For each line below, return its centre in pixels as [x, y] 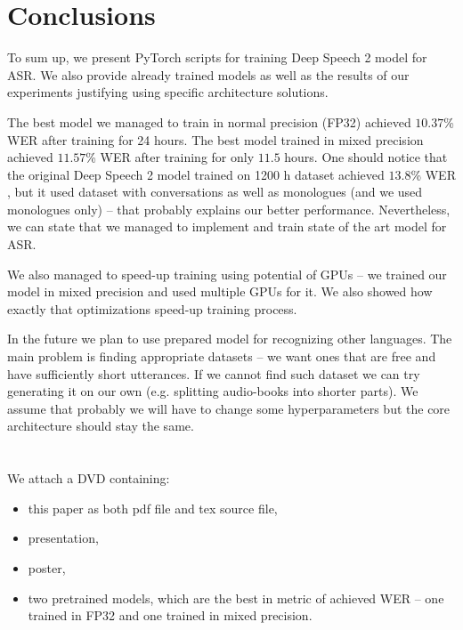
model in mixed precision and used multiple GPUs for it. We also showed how [220, 291]
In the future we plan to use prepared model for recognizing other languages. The [230, 339]
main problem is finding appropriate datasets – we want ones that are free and [222, 356]
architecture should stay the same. [101, 426]
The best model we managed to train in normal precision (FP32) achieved [209, 121]
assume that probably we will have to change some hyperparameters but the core [229, 408]
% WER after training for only [170, 157]
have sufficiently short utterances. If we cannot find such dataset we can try [214, 373]
